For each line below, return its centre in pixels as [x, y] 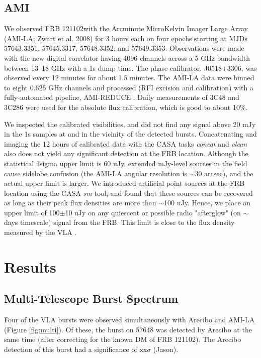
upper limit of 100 [32, 212]
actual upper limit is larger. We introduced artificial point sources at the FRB [124, 183]
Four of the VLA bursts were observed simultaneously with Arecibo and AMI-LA [129, 320]
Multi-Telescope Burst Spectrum [91, 299]
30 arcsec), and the [224, 173]
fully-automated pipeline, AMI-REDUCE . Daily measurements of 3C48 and [122, 97]
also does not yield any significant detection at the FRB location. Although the [126, 153]
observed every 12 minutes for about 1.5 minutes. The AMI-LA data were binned [129, 78]
